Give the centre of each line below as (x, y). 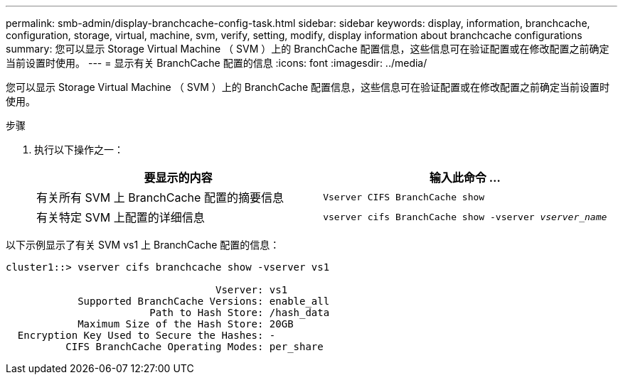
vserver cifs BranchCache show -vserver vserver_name (465, 217)
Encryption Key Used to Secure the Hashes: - (147, 335)
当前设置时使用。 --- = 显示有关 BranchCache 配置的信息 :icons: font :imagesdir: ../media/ (217, 63)
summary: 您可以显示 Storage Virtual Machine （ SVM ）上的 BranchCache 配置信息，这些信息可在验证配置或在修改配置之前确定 (308, 49)
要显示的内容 (178, 178)
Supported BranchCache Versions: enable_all (204, 301)
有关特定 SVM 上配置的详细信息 (121, 217)
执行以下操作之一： (79, 150)
